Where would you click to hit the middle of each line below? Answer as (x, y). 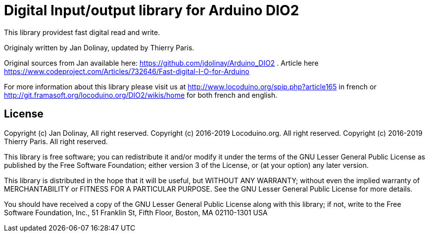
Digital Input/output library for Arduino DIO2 (152, 10)
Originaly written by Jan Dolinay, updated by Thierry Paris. (99, 47)
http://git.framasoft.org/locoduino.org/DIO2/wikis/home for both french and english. (141, 95)
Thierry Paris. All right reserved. (56, 141)
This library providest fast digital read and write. (82, 32)
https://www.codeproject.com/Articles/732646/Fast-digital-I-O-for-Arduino (127, 71)
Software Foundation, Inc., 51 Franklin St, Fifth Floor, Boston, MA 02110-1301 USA (136, 212)
